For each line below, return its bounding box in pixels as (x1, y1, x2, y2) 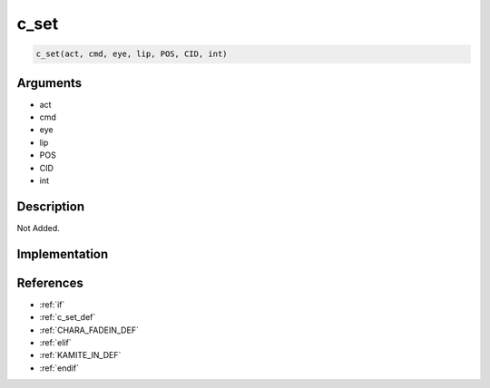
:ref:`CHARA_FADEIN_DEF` (39, 325, 140, 335)
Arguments (16, 75, 83, 91)
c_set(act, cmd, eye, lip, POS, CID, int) (35, 49, 228, 59)
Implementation (16, 246, 109, 262)
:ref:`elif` (39, 336, 72, 348)
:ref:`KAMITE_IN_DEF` (39, 350, 122, 361)
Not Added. (16, 222, 61, 233)
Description (16, 199, 85, 214)
